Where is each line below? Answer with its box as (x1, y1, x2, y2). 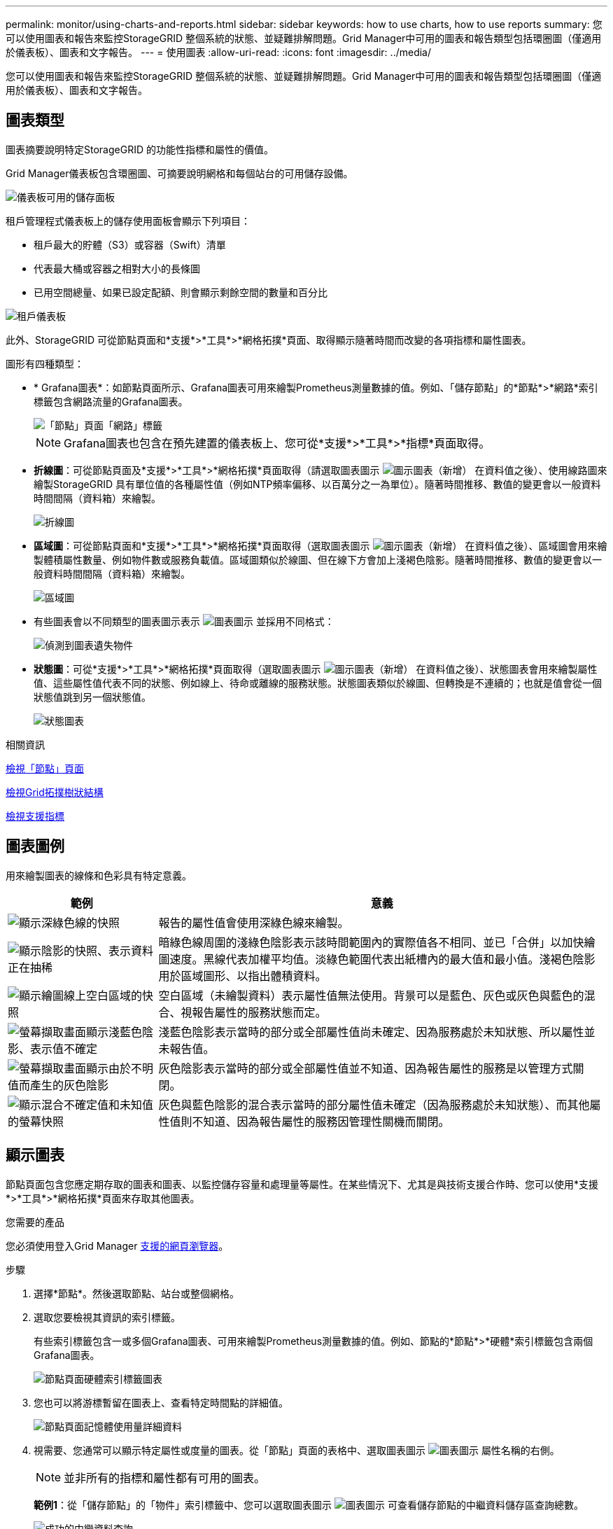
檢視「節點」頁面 (6, 762, 84, 774)
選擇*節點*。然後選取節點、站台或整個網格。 (34, 1287, 240, 1299)
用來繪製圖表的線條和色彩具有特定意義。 (6, 869, 192, 881)
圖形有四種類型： (6, 357, 84, 370)
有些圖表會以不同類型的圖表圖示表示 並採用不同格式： (34, 615, 334, 627)
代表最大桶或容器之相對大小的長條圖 (34, 262, 200, 274)
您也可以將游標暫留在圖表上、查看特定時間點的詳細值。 (34, 1396, 288, 1409)
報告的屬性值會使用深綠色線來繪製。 (158, 915, 349, 930)
